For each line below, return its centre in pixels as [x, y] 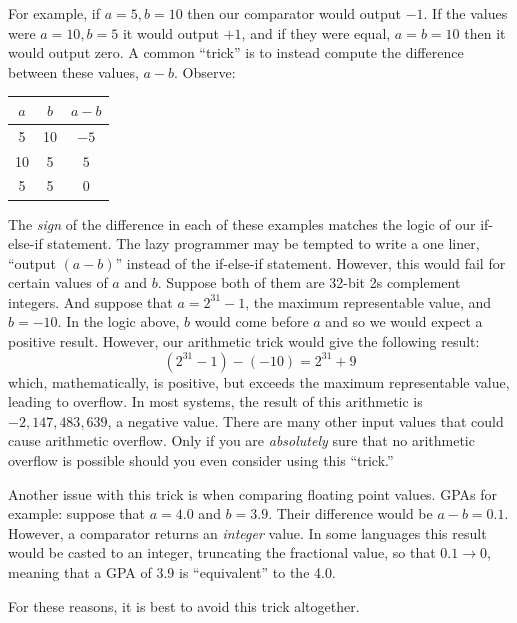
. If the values [465, 13]
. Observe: [205, 71]
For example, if [54, 13]
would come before [251, 321]
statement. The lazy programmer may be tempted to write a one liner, [263, 243]
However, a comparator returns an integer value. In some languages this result [247, 532]
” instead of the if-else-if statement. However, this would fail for [310, 262]
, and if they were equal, [316, 32]
